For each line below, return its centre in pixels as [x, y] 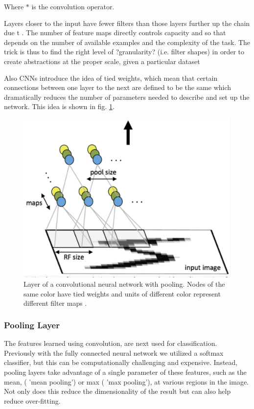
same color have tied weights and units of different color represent [122, 293]
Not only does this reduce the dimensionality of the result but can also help [117, 391]
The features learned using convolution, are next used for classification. [111, 343]
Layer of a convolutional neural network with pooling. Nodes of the [124, 284]
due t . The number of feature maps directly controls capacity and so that [115, 33]
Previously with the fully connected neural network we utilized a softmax [114, 352]
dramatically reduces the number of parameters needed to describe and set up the [127, 97]
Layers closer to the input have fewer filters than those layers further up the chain [127, 23]
